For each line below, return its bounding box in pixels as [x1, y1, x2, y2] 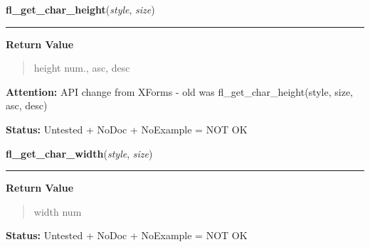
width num [33, 204, 82, 219]
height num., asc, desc [33, 60, 130, 75]
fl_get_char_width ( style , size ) [6, 146, 153, 160]
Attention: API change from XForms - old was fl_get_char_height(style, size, [6, 84, 354, 99]
